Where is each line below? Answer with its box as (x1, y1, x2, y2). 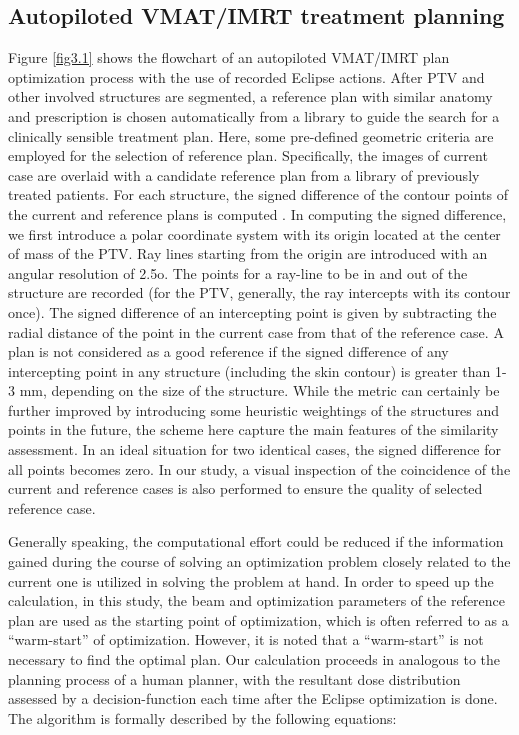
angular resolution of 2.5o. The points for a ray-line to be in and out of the (8, 262, 468, 283)
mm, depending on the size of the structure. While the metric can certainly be (19, 380, 500, 401)
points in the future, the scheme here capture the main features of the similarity (8, 419, 499, 440)
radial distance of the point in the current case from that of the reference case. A (8, 321, 504, 342)
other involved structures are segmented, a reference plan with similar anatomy (8, 86, 493, 107)
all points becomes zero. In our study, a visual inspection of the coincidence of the (8, 458, 511, 479)
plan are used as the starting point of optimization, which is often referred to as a (8, 609, 509, 630)
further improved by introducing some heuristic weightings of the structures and (8, 399, 500, 420)
